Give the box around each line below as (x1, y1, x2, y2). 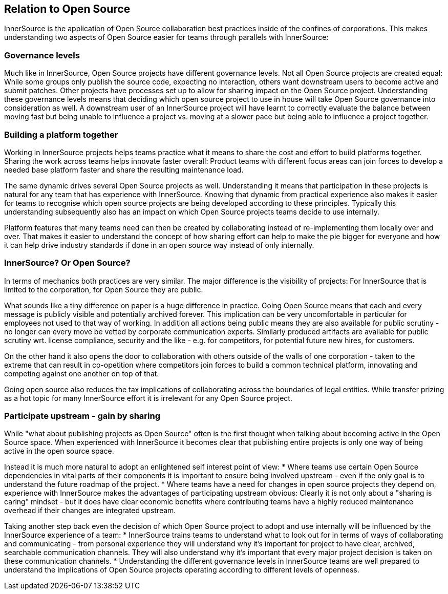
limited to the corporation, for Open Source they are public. (4, 285, 203, 294)
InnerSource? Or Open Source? (4, 258, 131, 268)
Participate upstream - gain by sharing (4, 411, 161, 421)
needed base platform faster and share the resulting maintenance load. (4, 165, 244, 174)
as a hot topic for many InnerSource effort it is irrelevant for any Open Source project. (4, 393, 292, 402)
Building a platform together (4, 129, 118, 140)
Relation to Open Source (4, 3, 131, 15)
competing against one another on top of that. (4, 369, 159, 378)
